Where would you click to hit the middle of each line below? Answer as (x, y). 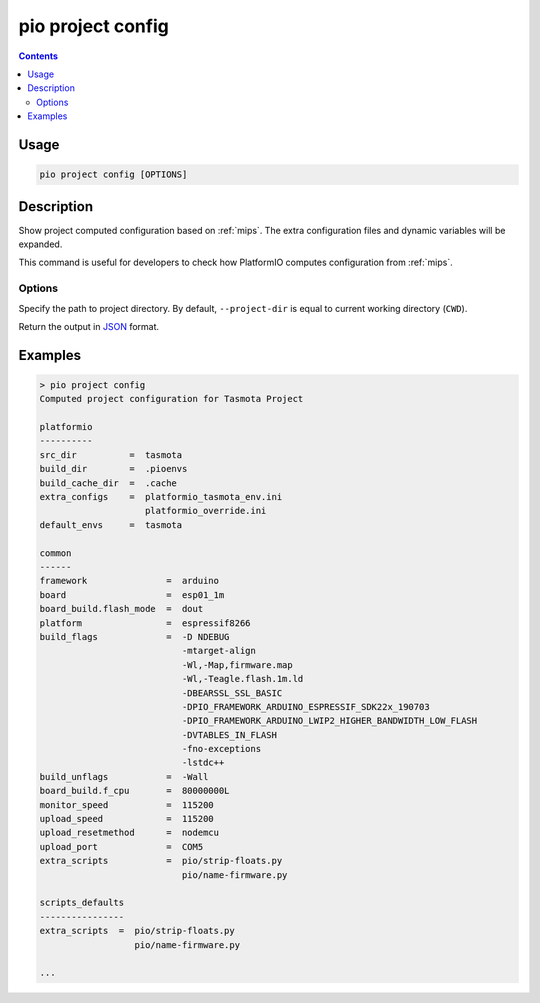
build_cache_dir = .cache (108, 483)
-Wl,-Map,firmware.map (237, 664)
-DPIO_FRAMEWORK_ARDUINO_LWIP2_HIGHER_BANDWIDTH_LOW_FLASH (329, 721)
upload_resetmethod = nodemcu (129, 833)
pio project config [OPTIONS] (113, 174)
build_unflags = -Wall (124, 776)
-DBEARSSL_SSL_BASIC (232, 693)
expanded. (40, 244)
